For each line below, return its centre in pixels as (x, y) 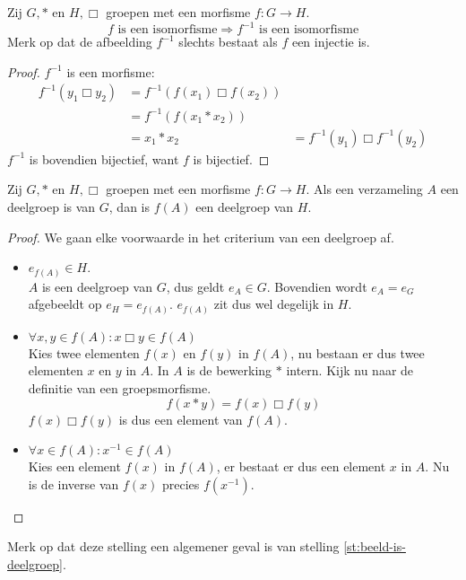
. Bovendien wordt (317, 286)
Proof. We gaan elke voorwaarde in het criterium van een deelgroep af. (201, 237)
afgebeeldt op (65, 304)
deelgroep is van (52, 207)
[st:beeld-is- (375, 546)
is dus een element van (181, 419)
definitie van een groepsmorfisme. (120, 388)
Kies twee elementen (84, 352)
